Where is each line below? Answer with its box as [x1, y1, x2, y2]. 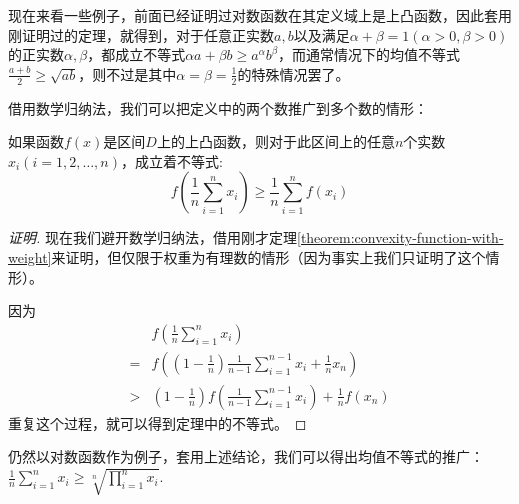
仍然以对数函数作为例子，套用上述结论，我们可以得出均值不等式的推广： [8, 446, 484, 467]
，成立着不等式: [120, 150, 223, 171]
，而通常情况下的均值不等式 [278, 44, 461, 65]
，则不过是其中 [78, 63, 177, 84]
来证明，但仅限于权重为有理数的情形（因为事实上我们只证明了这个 [51, 246, 486, 267]
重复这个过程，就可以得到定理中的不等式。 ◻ [8, 412, 307, 433]
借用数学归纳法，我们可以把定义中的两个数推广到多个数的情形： [8, 97, 428, 118]
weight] [8, 246, 52, 267]
